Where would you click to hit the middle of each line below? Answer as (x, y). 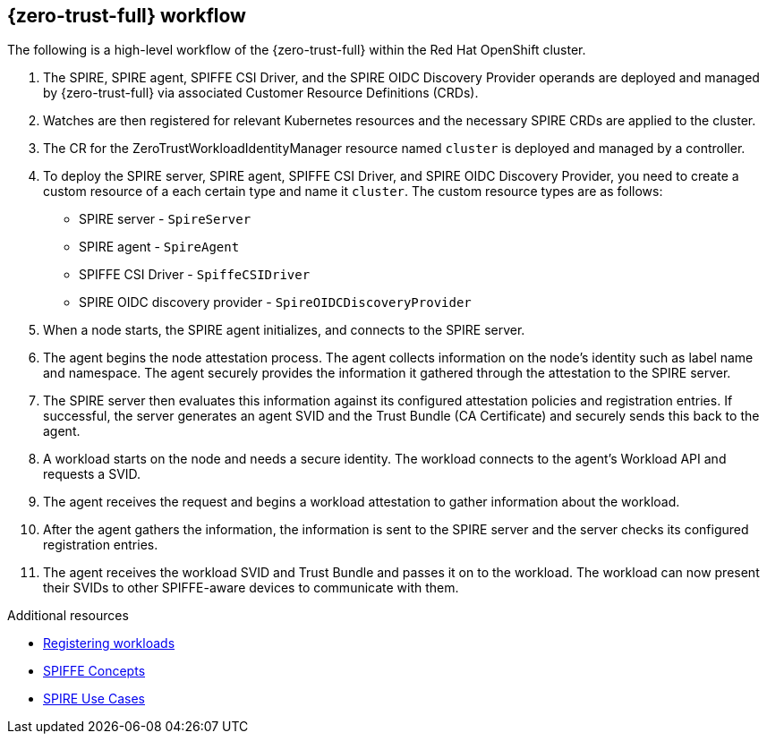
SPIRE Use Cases (94, 699)
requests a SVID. (92, 474)
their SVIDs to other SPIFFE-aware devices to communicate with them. (251, 588)
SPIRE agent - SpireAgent (159, 247)
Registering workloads (109, 643)
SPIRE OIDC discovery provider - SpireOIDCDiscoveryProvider (275, 302)
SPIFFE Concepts (94, 671)
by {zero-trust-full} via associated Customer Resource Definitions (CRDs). (261, 93)
